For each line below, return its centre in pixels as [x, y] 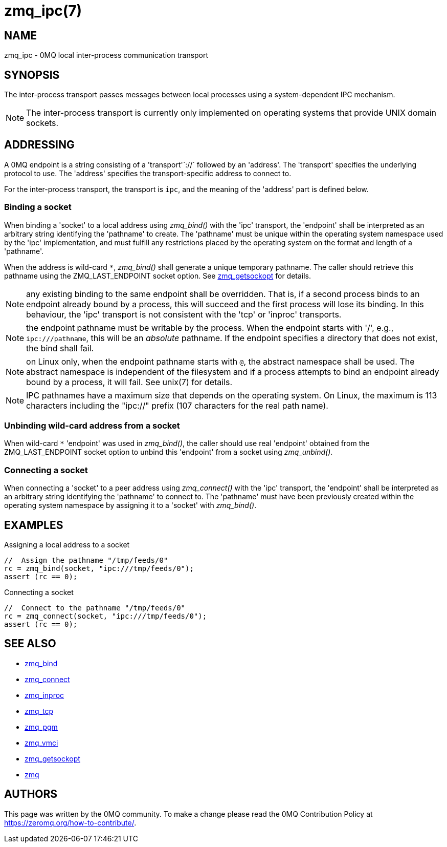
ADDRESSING [39, 145]
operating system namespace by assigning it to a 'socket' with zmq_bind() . [130, 505]
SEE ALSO [30, 644]
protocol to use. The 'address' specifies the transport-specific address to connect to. [148, 173]
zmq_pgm [41, 727]
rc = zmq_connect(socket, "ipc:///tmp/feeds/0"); [106, 616]
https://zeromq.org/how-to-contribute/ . [70, 822]
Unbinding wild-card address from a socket [92, 425]
